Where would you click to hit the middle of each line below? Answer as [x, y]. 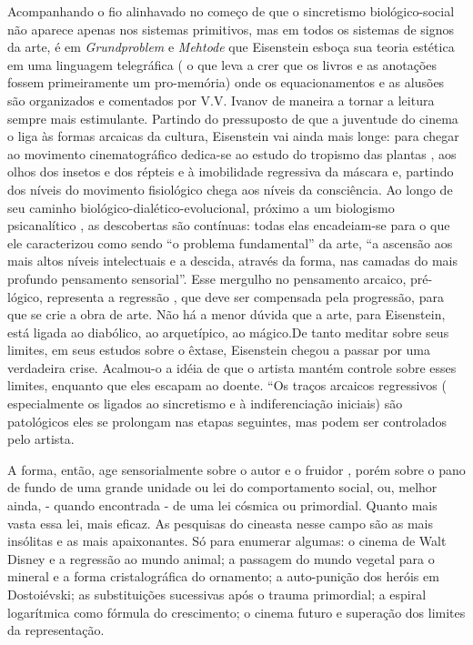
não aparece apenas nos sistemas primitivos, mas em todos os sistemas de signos [231, 29]
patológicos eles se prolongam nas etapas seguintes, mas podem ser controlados [227, 421]
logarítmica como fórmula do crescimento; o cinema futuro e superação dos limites [236, 612]
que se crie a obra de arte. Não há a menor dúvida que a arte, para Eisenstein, [226, 314]
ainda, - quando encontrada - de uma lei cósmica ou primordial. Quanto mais [222, 505]
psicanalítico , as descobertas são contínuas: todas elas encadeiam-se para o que [229, 225]
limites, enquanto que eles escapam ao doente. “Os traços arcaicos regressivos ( [227, 385]
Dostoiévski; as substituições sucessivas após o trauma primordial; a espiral [217, 594]
